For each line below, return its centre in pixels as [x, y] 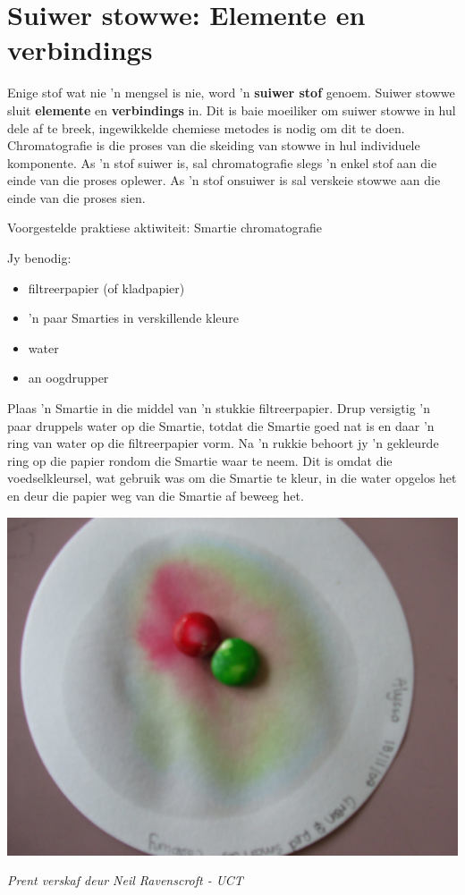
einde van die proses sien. [76, 197]
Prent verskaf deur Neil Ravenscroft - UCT [125, 880]
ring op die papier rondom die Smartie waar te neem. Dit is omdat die [200, 460]
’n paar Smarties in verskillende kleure [134, 318]
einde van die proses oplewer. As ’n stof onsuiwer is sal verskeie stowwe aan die [224, 180]
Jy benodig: [39, 258]
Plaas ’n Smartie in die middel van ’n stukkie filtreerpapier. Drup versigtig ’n [219, 408]
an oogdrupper [68, 378]
